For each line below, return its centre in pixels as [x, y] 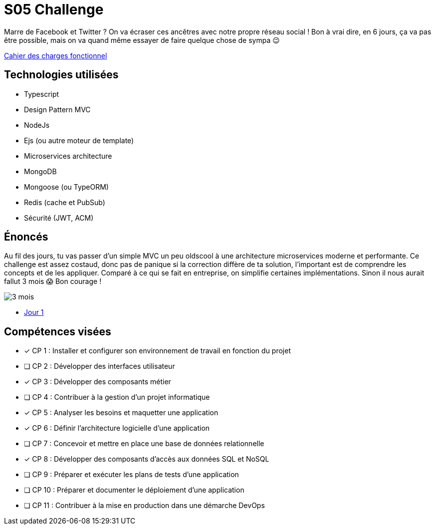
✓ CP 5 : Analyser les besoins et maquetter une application [121, 413]
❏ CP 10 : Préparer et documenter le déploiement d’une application [134, 490]
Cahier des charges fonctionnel [56, 55]
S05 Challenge [54, 9]
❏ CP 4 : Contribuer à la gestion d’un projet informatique [117, 397]
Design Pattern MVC [57, 109]
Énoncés [26, 237]
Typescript [42, 94]
